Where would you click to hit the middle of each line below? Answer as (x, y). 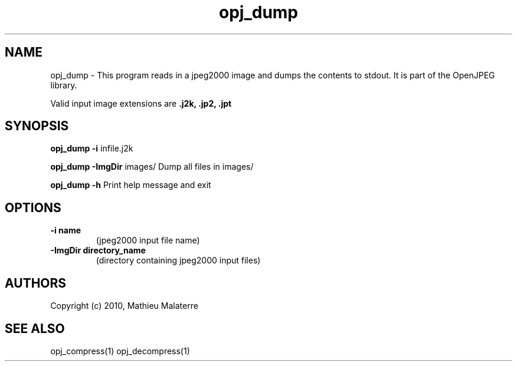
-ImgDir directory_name (98, 250)
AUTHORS (36, 283)
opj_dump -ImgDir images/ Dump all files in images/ (152, 167)
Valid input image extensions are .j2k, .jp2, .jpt (141, 103)
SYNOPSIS (37, 126)
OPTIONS (33, 207)
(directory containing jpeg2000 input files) (178, 261)
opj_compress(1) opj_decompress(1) (120, 351)
